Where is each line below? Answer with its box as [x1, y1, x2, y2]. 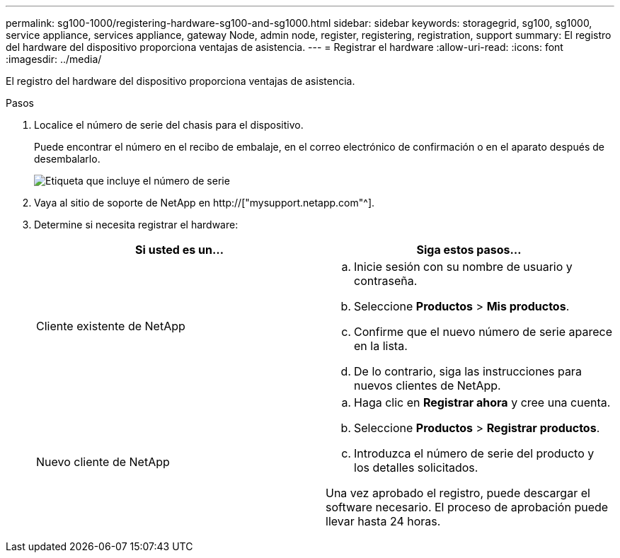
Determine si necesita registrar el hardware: [34, 219, 239, 231]
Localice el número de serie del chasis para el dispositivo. [34, 119, 304, 131]
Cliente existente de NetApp [36, 319, 185, 333]
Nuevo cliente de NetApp [36, 455, 170, 469]
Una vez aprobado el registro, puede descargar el [326, 486, 590, 500]
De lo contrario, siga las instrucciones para [354, 364, 582, 378]
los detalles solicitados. [354, 460, 478, 475]
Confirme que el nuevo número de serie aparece [354, 325, 613, 339]
